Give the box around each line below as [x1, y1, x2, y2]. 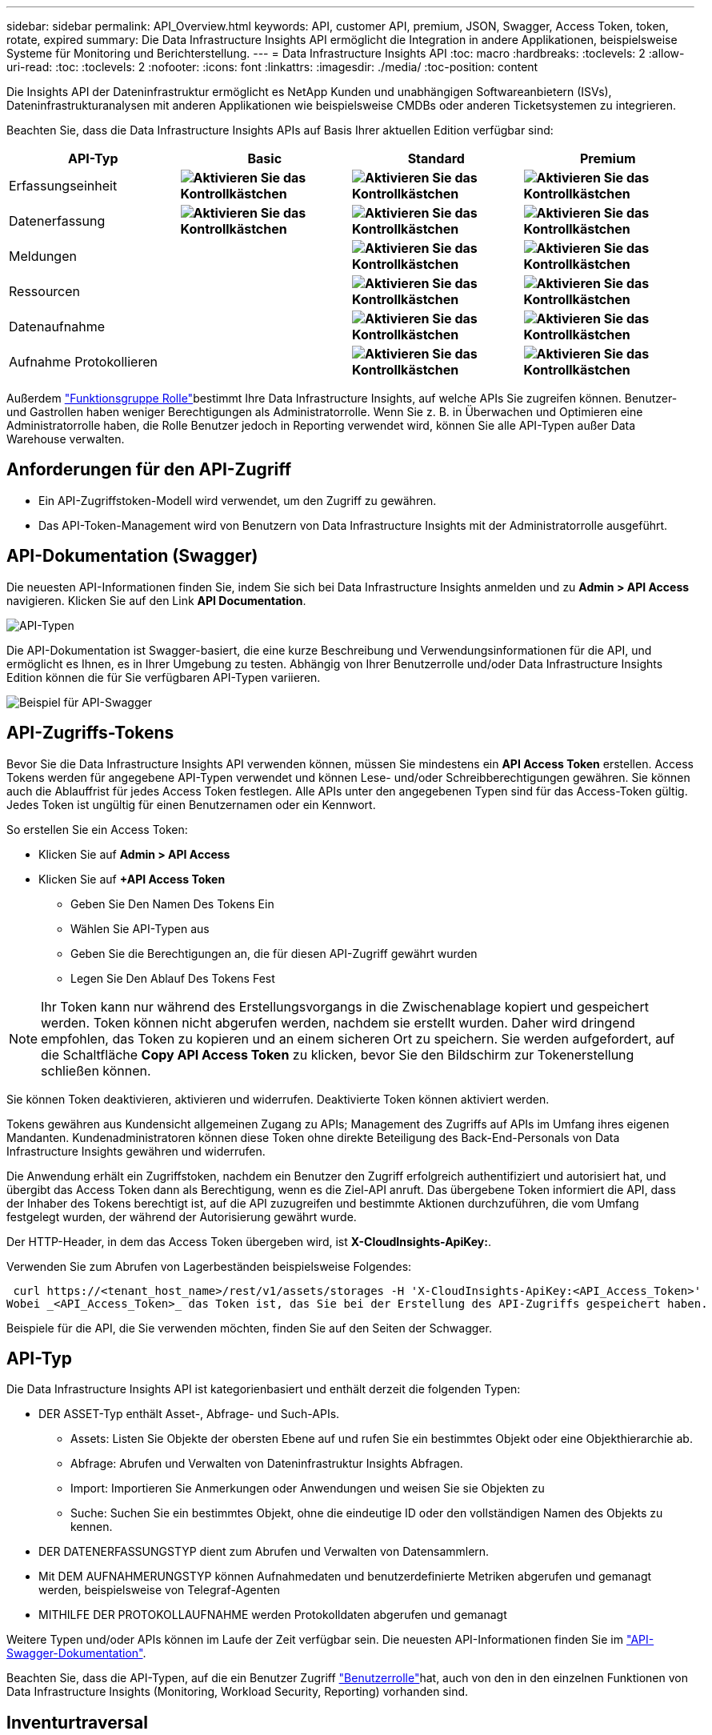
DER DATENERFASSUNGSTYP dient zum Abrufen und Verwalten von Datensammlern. [38, 1545, 490, 1559]
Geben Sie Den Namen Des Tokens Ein [70, 896, 274, 911]
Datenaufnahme [9, 319, 105, 335]
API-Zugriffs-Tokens [6, 723, 174, 743]
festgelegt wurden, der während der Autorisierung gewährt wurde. [6, 1209, 357, 1224]
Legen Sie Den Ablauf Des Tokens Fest [70, 971, 275, 985]
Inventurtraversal [6, 1712, 148, 1733]
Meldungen [9, 248, 77, 264]
